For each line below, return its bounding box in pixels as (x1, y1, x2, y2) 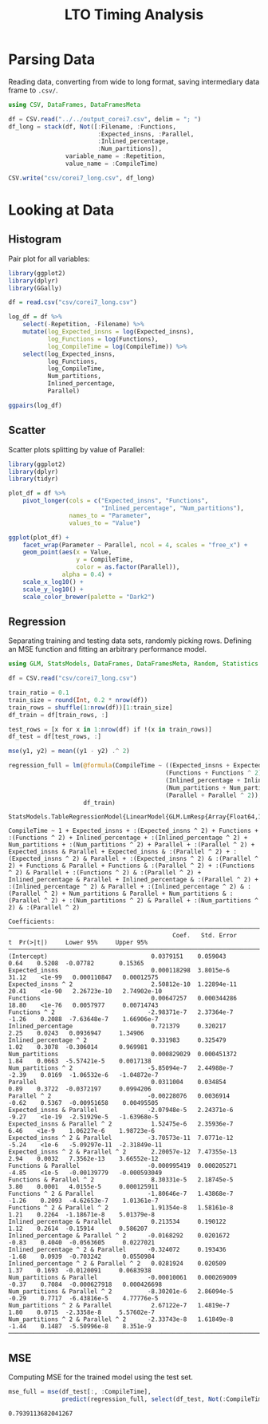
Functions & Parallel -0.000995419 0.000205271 (8, 1162, 238, 1170)
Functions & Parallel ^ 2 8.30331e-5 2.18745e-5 (8, 1176, 234, 1184)
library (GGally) (8, 284, 62, 292)
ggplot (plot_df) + (8, 533, 69, 542)
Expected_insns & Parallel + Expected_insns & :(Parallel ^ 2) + (8, 848, 230, 856)
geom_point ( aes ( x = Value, (22, 548, 112, 556)
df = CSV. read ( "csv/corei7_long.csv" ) (8, 674, 137, 683)
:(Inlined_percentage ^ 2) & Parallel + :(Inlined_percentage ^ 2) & (8, 883, 245, 891)
